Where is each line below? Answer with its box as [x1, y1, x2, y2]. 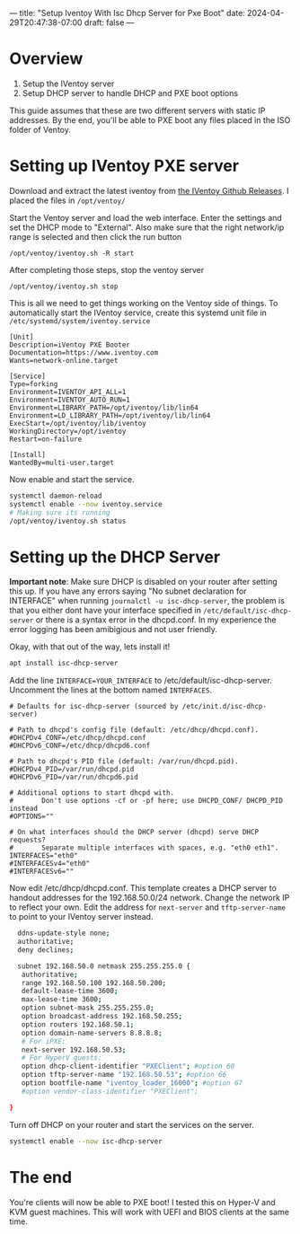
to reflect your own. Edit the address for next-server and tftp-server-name [9, 902, 286, 912]
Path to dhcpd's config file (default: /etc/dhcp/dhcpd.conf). [17, 726, 259, 735]
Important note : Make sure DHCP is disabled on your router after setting [9, 577, 278, 587]
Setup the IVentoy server [22, 78, 115, 89]
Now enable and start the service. [9, 473, 135, 484]
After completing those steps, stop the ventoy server [9, 264, 205, 275]
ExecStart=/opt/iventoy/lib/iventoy [9, 419, 146, 427]
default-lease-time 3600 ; [21, 987, 119, 996]
